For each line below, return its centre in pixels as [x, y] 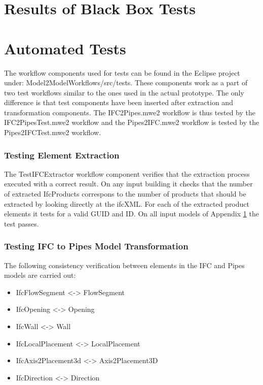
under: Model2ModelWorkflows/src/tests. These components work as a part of [126, 83]
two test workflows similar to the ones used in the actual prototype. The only [124, 92]
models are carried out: [40, 275]
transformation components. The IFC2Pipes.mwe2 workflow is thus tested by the [130, 112]
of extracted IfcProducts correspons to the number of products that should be [125, 194]
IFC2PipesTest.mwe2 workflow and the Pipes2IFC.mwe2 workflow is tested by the [132, 122]
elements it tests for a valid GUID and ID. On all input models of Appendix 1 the [131, 214]
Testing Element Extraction [62, 155]
